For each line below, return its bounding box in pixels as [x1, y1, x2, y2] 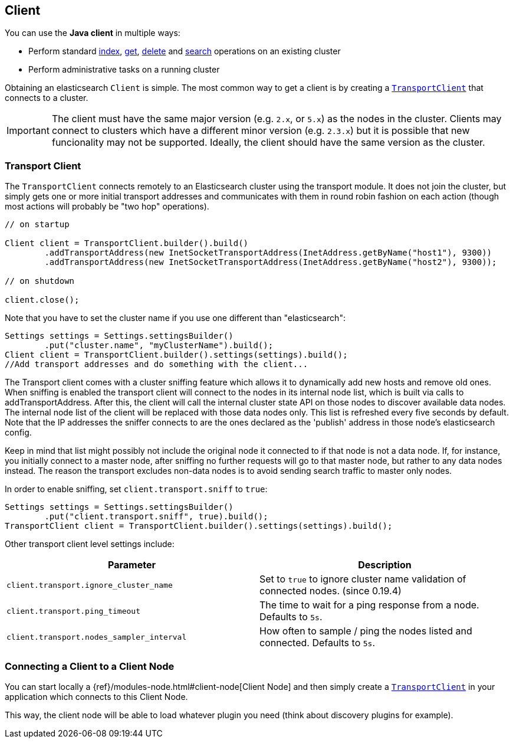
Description [358, 559, 412, 571]
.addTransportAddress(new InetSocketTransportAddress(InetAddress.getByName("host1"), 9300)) [44, 248, 492, 258]
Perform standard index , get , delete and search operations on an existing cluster [28, 46, 341, 57]
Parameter [108, 559, 156, 571]
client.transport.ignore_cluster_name [6, 580, 173, 590]
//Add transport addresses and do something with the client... [5, 359, 308, 369]
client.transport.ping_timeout [6, 606, 140, 616]
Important [6, 125, 50, 137]
